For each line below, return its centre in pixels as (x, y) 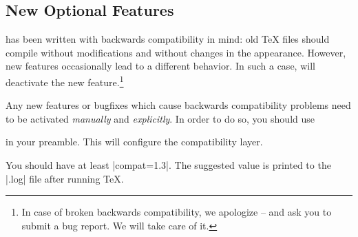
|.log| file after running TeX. (65, 178)
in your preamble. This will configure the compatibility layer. (134, 142)
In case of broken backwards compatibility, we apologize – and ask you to (177, 212)
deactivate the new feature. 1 (65, 81)
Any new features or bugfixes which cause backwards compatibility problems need (178, 105)
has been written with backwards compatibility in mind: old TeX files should (168, 39)
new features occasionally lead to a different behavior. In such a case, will (160, 66)
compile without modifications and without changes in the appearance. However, (176, 52)
